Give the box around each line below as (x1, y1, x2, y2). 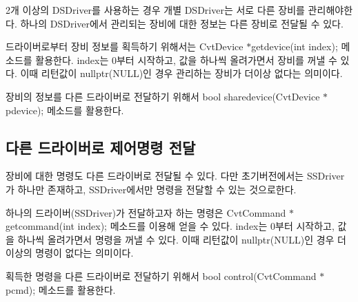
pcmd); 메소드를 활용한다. (6, 282, 116, 296)
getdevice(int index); (251, 39, 338, 54)
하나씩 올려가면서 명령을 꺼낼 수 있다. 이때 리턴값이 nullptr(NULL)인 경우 (17, 232, 335, 246)
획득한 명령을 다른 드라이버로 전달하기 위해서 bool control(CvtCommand (6, 268, 317, 283)
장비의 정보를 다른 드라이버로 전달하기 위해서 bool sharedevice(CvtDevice (6, 89, 320, 103)
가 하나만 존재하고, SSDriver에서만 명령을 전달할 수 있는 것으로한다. (6, 182, 297, 196)
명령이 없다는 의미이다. (35, 246, 134, 260)
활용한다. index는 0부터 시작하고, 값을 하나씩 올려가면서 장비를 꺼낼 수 (35, 52, 337, 67)
